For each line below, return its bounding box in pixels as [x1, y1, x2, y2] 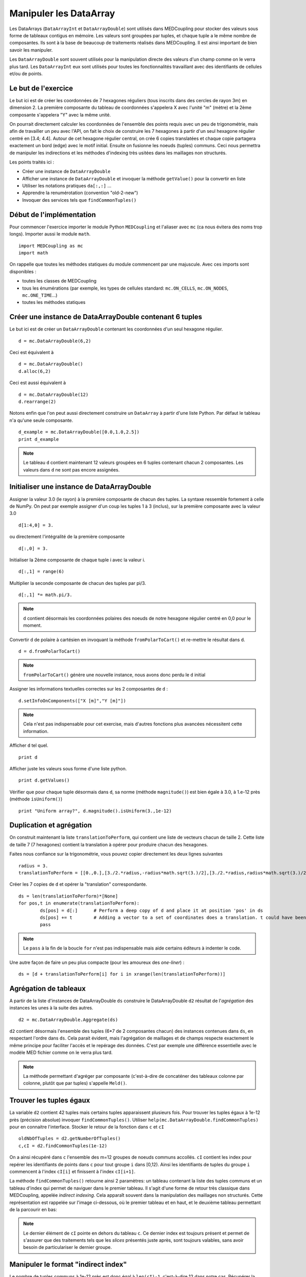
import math [18, 250, 48, 255]
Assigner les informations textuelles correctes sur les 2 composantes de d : [9, 686, 168, 692]
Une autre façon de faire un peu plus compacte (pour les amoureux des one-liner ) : [9, 959, 185, 965]
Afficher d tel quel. [9, 742, 48, 748]
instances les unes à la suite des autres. [9, 1005, 94, 1011]
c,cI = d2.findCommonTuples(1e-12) [18, 1143, 108, 1149]
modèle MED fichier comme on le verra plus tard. [9, 1050, 113, 1056]
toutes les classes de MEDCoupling [22, 278, 97, 284]
